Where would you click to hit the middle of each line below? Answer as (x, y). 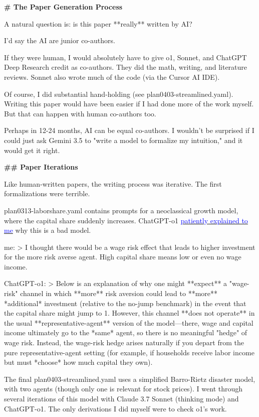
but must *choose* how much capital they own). (78, 362)
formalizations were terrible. (47, 193)
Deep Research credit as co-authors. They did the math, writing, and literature (126, 67)
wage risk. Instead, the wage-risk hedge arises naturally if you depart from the (124, 342)
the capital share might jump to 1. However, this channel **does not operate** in (129, 313)
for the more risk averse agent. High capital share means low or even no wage (123, 257)
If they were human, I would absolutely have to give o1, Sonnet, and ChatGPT (125, 57)
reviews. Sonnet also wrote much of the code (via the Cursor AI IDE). (112, 77)
